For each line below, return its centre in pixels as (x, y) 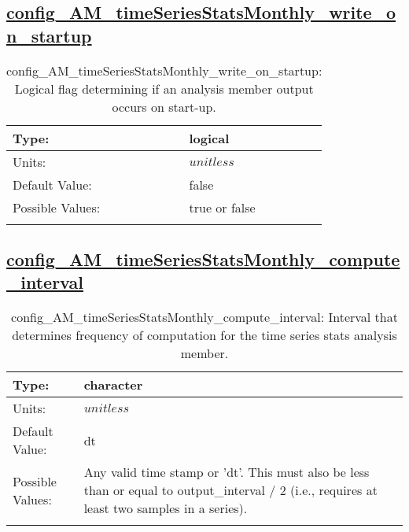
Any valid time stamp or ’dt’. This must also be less (227, 472)
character (113, 385)
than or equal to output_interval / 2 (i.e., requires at (230, 490)
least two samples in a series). (166, 508)
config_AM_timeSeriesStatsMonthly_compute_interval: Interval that (204, 317)
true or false (222, 207)
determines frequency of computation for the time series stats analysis (204, 335)
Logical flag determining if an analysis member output (164, 88)
